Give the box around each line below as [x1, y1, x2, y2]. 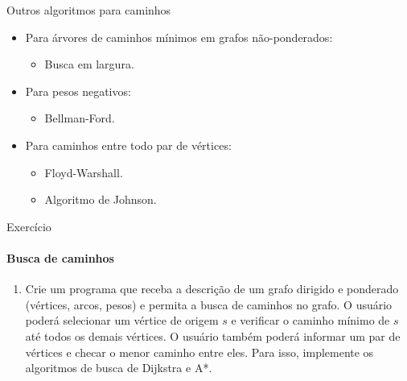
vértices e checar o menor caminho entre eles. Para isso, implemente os [25, 343, 374, 360]
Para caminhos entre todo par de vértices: [25, 136, 232, 153]
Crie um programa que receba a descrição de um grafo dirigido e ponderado [25, 280, 399, 297]
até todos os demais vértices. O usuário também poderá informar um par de [25, 327, 401, 344]
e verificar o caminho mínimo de [231, 312, 390, 329]
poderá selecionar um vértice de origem [25, 312, 219, 329]
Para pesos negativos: [25, 82, 131, 99]
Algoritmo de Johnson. [44, 191, 157, 208]
